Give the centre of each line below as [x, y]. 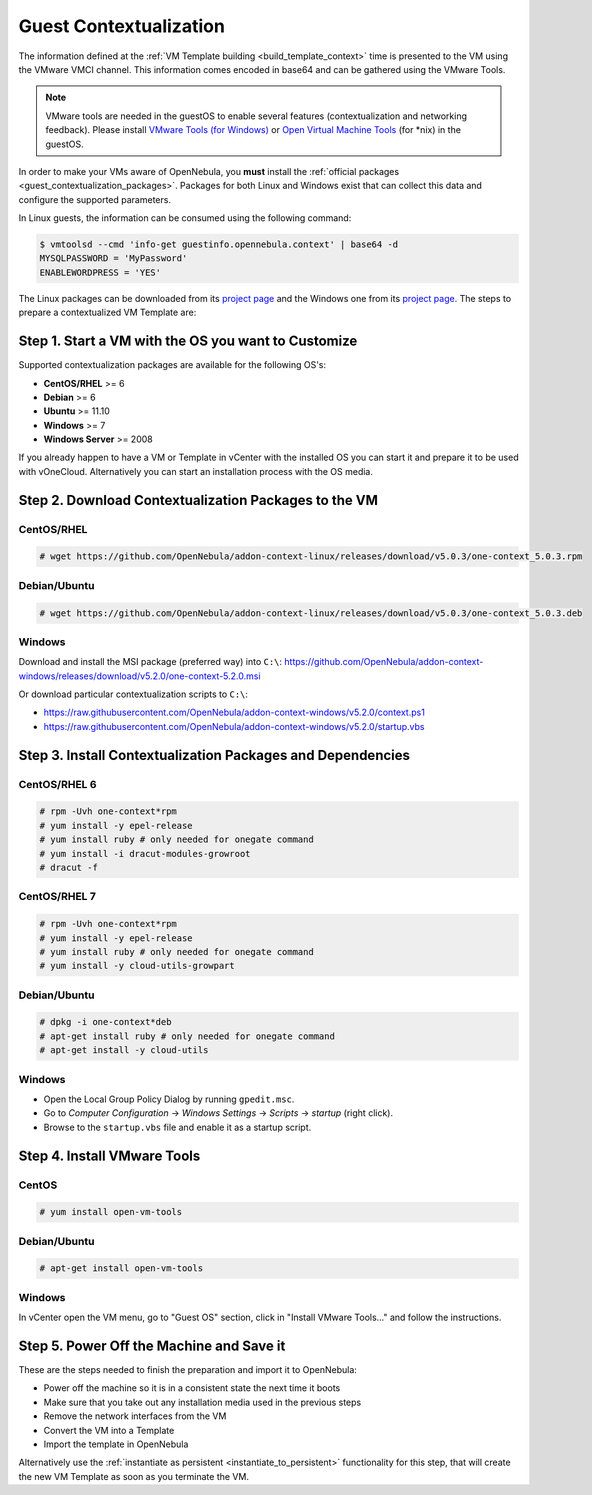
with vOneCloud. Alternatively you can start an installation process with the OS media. [196, 471]
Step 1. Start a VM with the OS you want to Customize [188, 341]
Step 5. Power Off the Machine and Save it [152, 1345]
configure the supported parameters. [95, 199]
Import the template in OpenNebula [116, 1444]
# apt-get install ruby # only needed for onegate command [187, 1036]
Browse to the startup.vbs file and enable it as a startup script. [177, 1127]
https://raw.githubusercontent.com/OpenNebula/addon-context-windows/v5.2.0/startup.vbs [234, 726]
